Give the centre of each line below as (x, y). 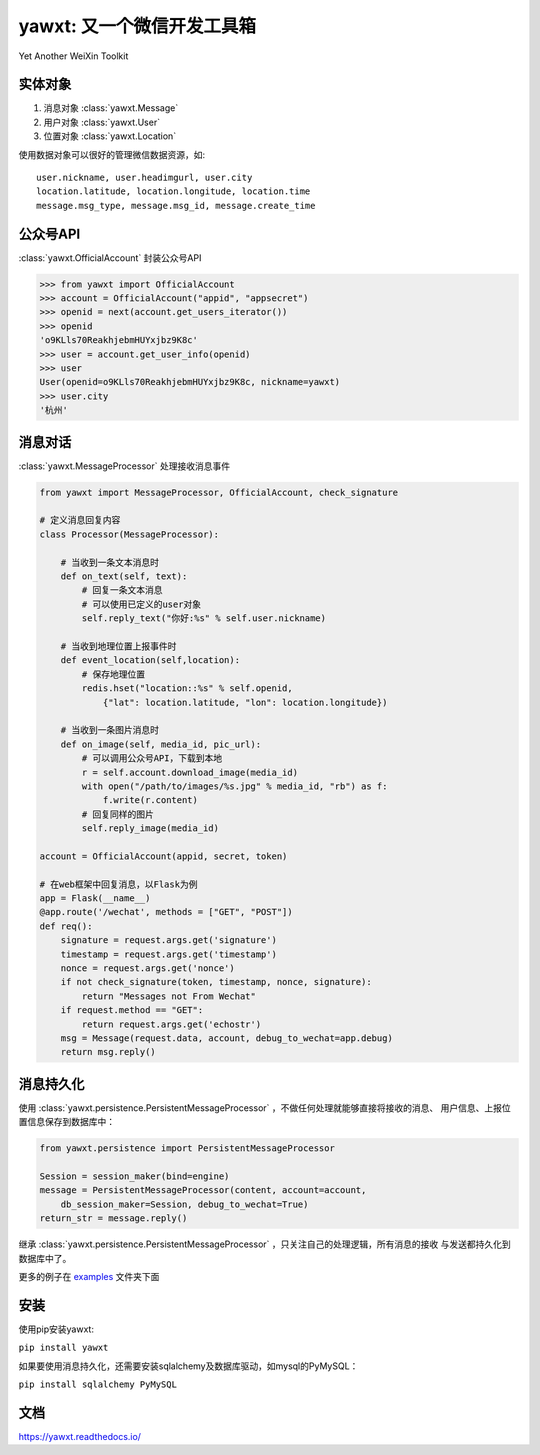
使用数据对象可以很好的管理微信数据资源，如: (112, 154)
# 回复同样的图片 (117, 814)
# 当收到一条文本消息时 (110, 562)
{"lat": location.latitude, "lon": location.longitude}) (245, 702)
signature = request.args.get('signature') (168, 940)
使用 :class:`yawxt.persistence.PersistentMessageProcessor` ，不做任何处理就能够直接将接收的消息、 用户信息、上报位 (264, 1107)
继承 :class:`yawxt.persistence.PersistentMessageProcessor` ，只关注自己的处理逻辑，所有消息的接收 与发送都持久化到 (264, 1244)
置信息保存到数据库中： (66, 1122)
